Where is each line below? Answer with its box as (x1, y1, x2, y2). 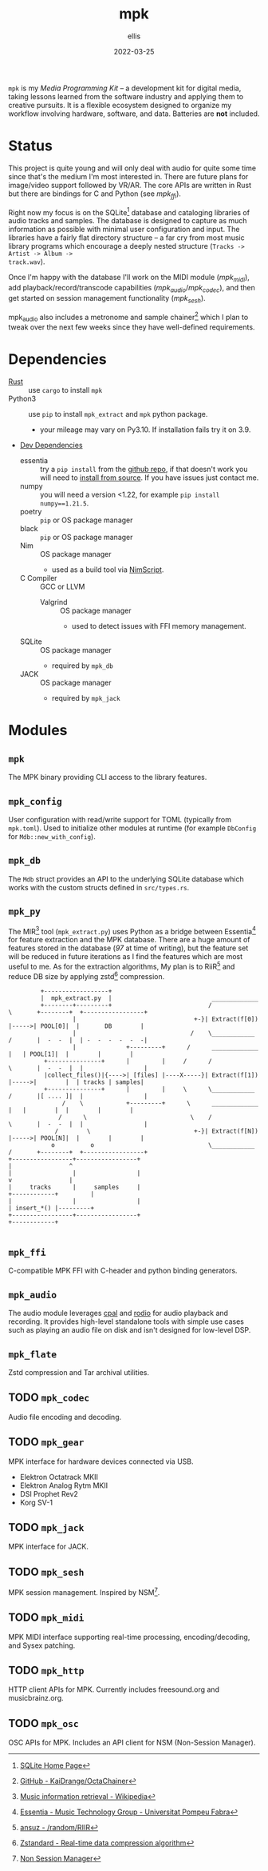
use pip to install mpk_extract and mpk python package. (28, 410, 208, 419)
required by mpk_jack (51, 694, 121, 703)
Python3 (8, 394, 37, 404)
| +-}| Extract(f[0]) (72, 1015, 259, 1023)
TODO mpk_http (8, 1664, 85, 1677)
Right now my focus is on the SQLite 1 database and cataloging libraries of (8, 206, 250, 217)
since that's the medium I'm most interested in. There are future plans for (8, 171, 249, 181)
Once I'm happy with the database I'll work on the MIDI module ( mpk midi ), (8, 273, 250, 284)
